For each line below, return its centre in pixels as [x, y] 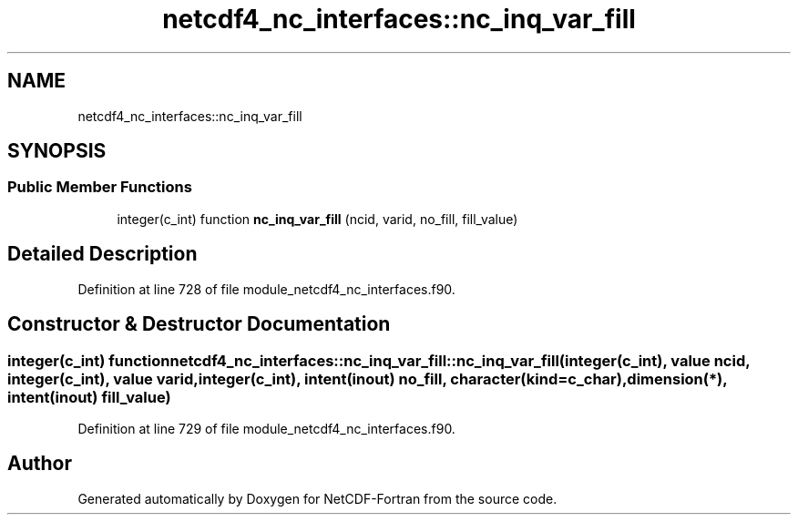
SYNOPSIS [57, 151]
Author [40, 464]
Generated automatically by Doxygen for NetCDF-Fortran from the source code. [317, 498]
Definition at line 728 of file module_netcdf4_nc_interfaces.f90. [266, 289]
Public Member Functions [100, 187]
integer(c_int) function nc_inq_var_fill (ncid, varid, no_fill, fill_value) [317, 219]
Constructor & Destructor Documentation [199, 324]
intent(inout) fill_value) [89, 397]
